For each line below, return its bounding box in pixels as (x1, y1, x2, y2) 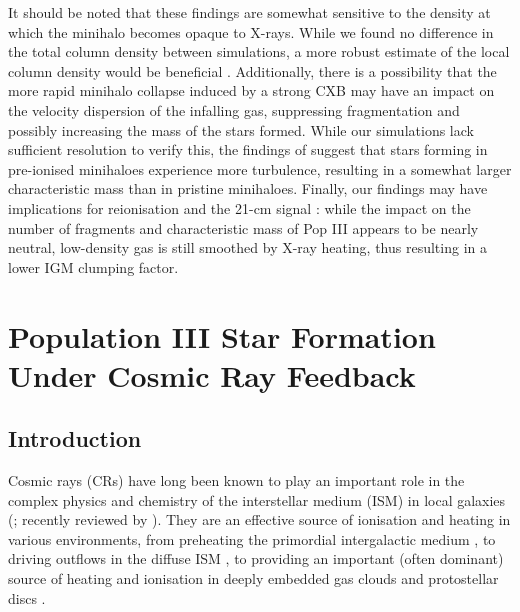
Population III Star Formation (8, 315, 436, 356)
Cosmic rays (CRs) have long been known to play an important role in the (8, 470, 465, 491)
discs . (8, 587, 46, 608)
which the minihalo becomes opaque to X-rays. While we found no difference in (8, 21, 494, 42)
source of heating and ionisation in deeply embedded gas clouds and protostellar (8, 568, 499, 589)
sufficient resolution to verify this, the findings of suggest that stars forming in (8, 139, 488, 160)
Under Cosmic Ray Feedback (8, 354, 416, 395)
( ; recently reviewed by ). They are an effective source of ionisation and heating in (8, 509, 511, 530)
